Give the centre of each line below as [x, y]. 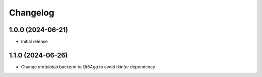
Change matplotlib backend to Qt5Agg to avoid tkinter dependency [88, 67]
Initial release [34, 42]
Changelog [32, 13]
